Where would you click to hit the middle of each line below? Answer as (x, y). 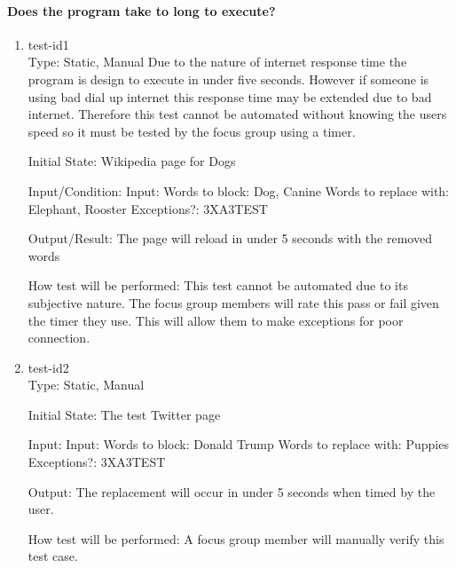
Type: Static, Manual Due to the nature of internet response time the (217, 62)
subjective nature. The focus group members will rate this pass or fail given (233, 302)
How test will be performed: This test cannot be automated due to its (218, 285)
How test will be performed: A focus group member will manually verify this (236, 538)
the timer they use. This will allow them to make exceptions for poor (216, 320)
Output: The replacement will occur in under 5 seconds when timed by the (232, 491)
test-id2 (48, 367)
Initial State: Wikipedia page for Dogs (132, 161)
